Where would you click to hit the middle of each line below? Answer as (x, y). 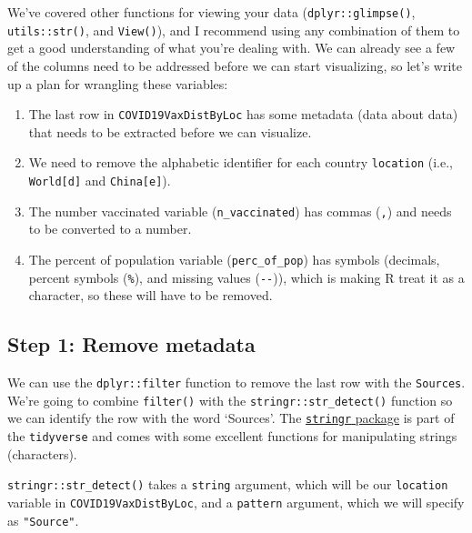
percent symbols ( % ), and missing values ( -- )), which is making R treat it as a (246, 277)
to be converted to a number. (110, 229)
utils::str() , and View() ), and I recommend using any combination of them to (234, 30)
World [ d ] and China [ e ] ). (100, 180)
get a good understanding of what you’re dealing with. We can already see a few (231, 48)
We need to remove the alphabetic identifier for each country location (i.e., (241, 162)
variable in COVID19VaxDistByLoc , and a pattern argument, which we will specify (236, 502)
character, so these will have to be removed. (151, 295)
